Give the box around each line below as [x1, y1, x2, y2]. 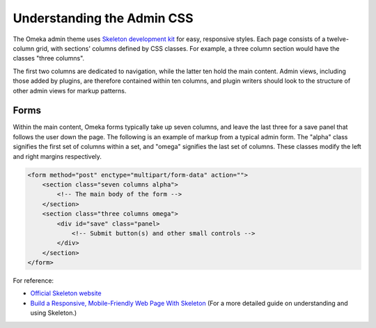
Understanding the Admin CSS [13, 10, 194, 26]
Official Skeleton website [30, 289, 102, 297]
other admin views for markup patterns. [13, 86, 127, 95]
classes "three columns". [13, 54, 85, 63]
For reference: [13, 276, 54, 285]
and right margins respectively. [13, 152, 102, 160]
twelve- [327, 35, 350, 43]
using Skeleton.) [30, 309, 77, 317]
